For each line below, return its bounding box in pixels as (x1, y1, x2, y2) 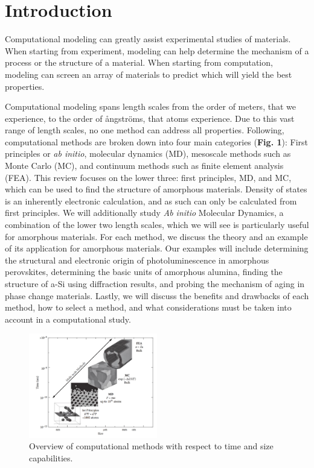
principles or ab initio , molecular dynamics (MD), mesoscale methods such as (5, 147, 291, 160)
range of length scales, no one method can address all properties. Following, (5, 124, 284, 136)
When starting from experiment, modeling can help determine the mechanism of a (5, 44, 309, 57)
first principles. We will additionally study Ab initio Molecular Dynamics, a (5, 206, 284, 219)
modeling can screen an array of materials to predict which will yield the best (5, 68, 292, 80)
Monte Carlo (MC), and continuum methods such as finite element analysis (5, 159, 284, 172)
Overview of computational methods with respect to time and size (29, 440, 274, 452)
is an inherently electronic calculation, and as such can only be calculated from (5, 194, 297, 207)
